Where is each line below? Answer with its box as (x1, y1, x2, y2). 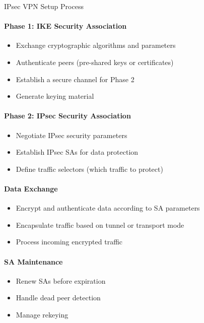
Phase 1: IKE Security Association (4, 21, 127, 31)
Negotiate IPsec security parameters (16, 130, 127, 140)
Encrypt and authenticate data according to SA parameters (16, 203, 200, 213)
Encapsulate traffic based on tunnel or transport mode (16, 219, 184, 230)
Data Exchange (4, 183, 58, 193)
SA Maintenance (4, 256, 63, 267)
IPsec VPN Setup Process (4, 1, 84, 11)
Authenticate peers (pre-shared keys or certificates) (16, 56, 174, 67)
